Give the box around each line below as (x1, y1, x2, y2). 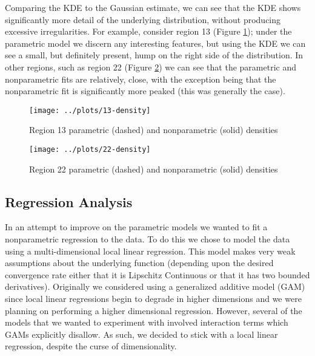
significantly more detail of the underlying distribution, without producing (5, 13, 281, 26)
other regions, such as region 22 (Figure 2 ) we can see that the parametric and (5, 60, 296, 73)
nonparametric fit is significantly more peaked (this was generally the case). (5, 84, 285, 97)
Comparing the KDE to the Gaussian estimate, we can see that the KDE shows (5, 1, 301, 13)
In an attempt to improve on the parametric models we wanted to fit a (5, 221, 268, 233)
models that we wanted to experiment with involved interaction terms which (5, 316, 288, 329)
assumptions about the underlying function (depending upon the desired (5, 256, 274, 269)
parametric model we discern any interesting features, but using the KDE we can (5, 36, 306, 49)
